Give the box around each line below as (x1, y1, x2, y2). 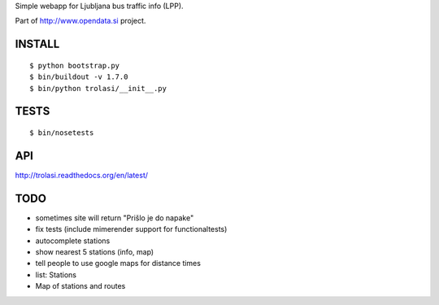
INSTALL (15, 37, 60, 51)
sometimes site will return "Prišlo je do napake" (35, 212, 194, 223)
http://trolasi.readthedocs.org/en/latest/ (15, 170, 149, 180)
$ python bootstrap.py (29, 61, 120, 70)
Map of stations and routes (35, 281, 126, 291)
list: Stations (35, 269, 77, 280)
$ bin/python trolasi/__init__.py (29, 84, 167, 93)
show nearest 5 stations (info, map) (35, 246, 154, 256)
